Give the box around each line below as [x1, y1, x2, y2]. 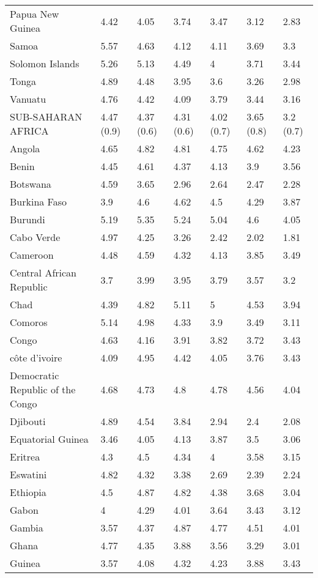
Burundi [10, 212, 45, 226]
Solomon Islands [10, 56, 79, 70]
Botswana [10, 177, 51, 191]
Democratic [10, 368, 59, 382]
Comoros [10, 315, 48, 329]
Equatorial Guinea [10, 432, 89, 446]
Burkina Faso [10, 195, 67, 209]
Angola [10, 141, 40, 155]
